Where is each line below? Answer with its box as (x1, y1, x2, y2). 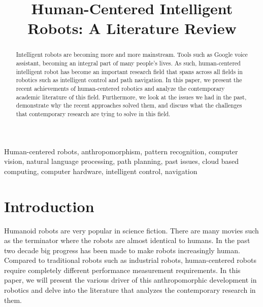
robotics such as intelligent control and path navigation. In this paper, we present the (16, 76, 242, 84)
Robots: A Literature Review (27, 18, 237, 39)
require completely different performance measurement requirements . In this (4, 264, 241, 275)
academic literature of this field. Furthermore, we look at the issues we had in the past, (16, 92, 247, 101)
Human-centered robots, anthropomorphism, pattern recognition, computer (4, 146, 238, 156)
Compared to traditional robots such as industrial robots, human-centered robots (4, 255, 256, 265)
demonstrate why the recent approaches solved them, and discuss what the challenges (16, 101, 242, 110)
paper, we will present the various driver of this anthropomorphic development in (4, 275, 257, 285)
